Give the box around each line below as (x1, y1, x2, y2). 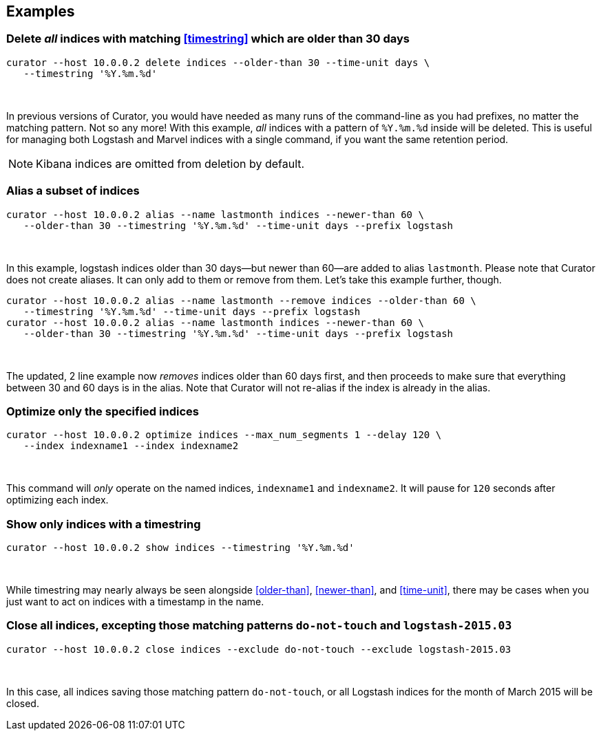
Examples (6, 3, 75, 20)
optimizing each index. (6, 494, 109, 506)
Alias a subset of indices (6, 184, 140, 198)
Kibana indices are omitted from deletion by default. (36, 156, 305, 171)
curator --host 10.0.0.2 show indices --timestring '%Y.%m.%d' (6, 542, 355, 554)
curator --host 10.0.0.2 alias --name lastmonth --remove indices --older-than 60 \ (6, 294, 476, 306)
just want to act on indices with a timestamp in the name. (6, 596, 264, 608)
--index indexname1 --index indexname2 (23, 440, 239, 452)
